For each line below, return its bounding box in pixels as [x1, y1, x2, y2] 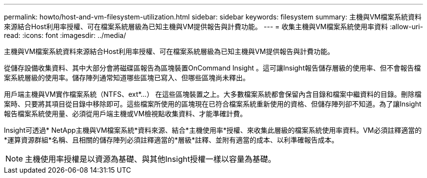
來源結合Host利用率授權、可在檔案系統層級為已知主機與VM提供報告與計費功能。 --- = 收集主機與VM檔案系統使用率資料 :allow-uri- [4, 22, 423, 31]
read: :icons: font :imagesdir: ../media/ [4, 31, 126, 39]
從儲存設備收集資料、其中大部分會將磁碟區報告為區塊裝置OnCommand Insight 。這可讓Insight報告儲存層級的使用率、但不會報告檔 [4, 64, 421, 72]
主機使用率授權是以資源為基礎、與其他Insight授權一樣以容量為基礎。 [25, 154, 276, 164]
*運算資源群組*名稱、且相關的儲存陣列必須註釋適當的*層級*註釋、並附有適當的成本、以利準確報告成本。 [4, 136, 339, 144]
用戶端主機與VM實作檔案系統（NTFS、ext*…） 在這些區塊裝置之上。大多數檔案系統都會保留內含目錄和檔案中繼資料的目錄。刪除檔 [4, 90, 422, 98]
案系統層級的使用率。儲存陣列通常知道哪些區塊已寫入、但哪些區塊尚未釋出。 [4, 73, 250, 82]
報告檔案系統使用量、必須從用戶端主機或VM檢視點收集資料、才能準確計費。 [4, 109, 247, 118]
